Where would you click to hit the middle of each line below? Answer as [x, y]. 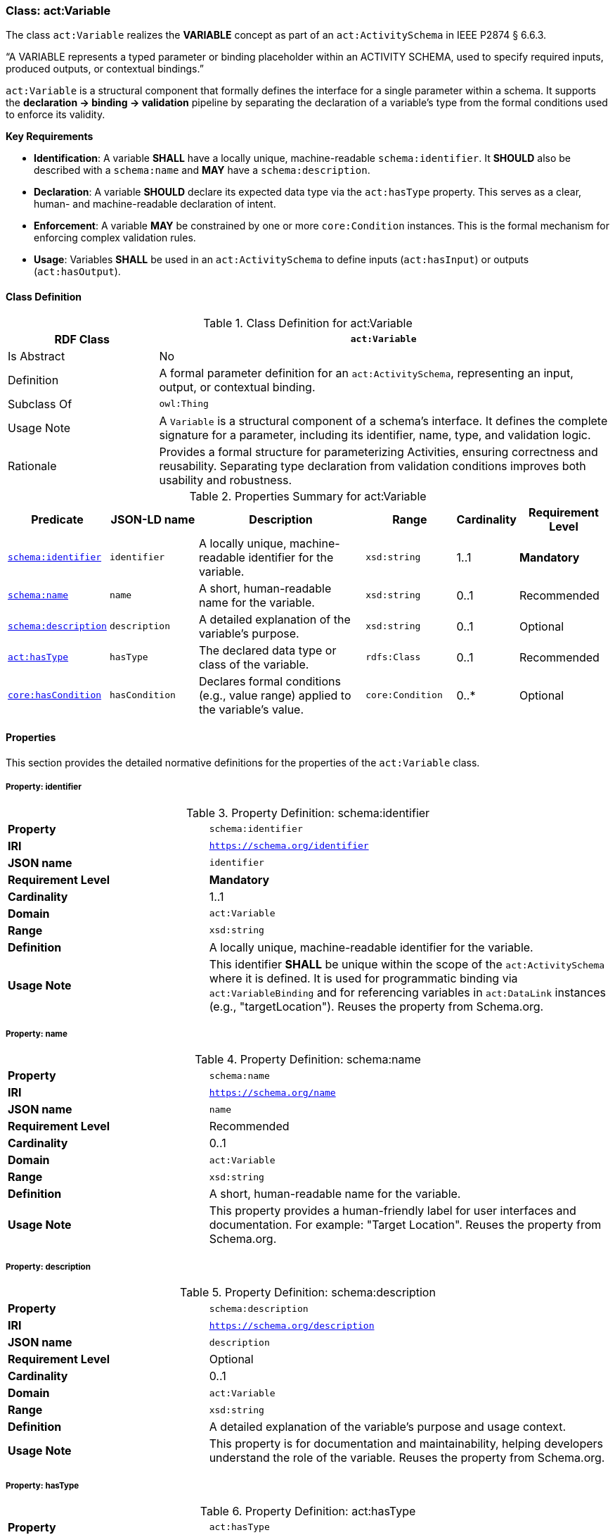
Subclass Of [40, 404]
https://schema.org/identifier [289, 846]
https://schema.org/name [272, 1092]
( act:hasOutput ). [77, 272]
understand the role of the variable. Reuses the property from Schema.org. [407, 1458]
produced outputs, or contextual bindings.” [105, 69]
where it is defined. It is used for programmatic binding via [363, 978]
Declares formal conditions [270, 681]
